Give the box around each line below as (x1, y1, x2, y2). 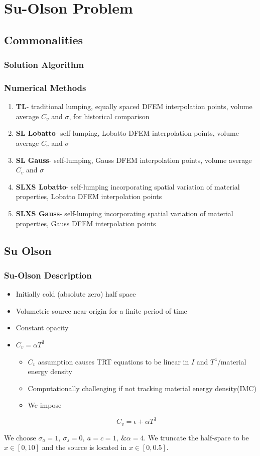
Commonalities (4, 32, 83, 47)
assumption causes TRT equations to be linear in (38, 356, 189, 367)
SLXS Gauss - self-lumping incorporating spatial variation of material (16, 208, 233, 218)
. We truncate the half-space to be (144, 432, 249, 442)
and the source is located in (42, 442, 127, 452)
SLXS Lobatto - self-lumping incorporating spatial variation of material (16, 181, 240, 192)
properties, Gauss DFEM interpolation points (16, 218, 156, 228)
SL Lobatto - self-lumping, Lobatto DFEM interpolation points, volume (16, 128, 239, 138)
